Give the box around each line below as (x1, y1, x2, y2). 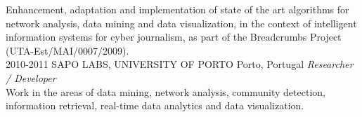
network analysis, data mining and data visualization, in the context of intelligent (6, 15, 357, 30)
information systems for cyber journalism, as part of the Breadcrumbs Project (6, 29, 342, 44)
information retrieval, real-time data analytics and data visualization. (6, 98, 304, 113)
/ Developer (6, 70, 56, 85)
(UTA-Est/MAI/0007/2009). (6, 43, 129, 57)
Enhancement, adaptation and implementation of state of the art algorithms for (6, 2, 349, 16)
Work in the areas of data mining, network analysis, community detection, (6, 84, 325, 99)
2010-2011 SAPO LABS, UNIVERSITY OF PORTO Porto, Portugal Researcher (6, 57, 354, 71)
